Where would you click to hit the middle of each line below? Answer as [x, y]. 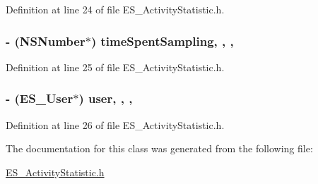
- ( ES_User [40, 98]
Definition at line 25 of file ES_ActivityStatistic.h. [115, 67]
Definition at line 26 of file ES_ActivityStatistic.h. [115, 124]
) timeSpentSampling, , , [162, 41]
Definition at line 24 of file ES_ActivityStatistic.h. [115, 9]
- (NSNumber [46, 41]
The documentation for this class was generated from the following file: [159, 148]
